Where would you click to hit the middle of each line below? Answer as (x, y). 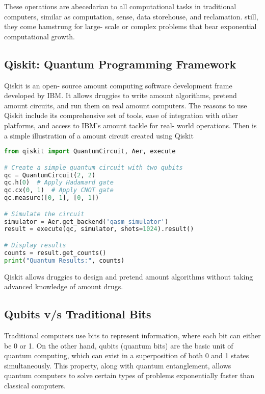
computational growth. (39, 36)
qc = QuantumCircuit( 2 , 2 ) (50, 175)
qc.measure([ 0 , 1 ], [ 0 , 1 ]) (52, 198)
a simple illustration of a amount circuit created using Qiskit (99, 135)
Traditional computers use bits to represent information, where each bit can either (132, 335)
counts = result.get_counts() (55, 253)
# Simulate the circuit (44, 214)
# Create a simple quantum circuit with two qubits (94, 167)
